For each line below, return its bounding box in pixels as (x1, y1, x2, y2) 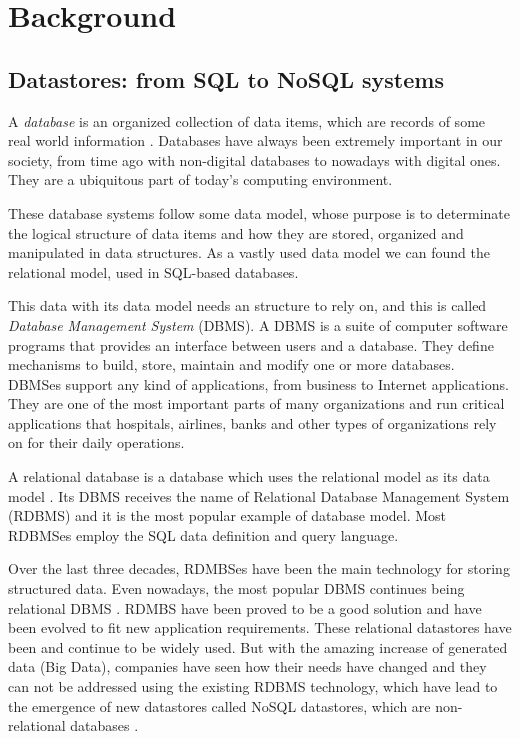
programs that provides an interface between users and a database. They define (8, 334, 494, 355)
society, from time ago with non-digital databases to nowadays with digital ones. (8, 149, 501, 170)
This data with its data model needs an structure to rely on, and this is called (8, 295, 487, 316)
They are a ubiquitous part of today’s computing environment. (8, 169, 393, 190)
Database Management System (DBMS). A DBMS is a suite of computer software (8, 314, 508, 335)
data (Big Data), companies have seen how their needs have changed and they (8, 656, 487, 677)
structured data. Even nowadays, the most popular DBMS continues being (8, 578, 465, 599)
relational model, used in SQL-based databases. (8, 261, 299, 282)
